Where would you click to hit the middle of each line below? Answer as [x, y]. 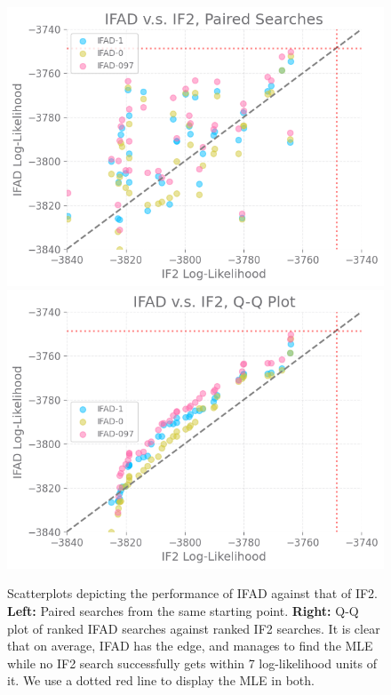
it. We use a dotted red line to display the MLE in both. [161, 680]
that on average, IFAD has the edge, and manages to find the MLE [190, 646]
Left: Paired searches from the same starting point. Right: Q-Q [183, 611]
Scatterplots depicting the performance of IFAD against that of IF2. [192, 593]
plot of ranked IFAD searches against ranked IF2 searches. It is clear [194, 628]
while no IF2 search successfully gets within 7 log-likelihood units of [192, 663]
